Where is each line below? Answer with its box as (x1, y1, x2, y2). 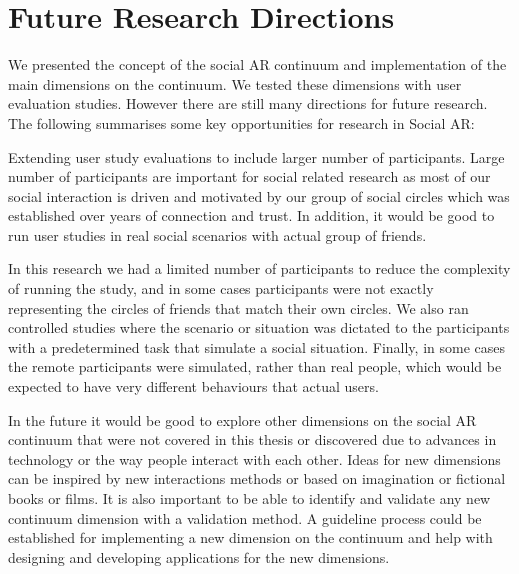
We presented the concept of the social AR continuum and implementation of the (8, 54, 507, 75)
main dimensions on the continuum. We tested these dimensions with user (8, 73, 462, 94)
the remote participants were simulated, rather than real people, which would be (8, 356, 502, 377)
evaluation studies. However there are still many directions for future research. (8, 93, 488, 114)
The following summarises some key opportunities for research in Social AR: (8, 112, 475, 133)
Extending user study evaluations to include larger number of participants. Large (8, 146, 505, 167)
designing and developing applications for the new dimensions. (8, 546, 390, 567)
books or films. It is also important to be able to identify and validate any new (8, 488, 491, 508)
